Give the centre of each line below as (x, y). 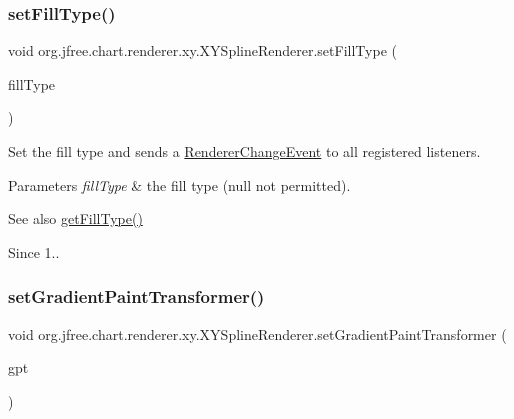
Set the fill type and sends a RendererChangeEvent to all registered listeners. (244, 151)
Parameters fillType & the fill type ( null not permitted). (179, 184)
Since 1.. (34, 251)
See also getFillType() (75, 218)
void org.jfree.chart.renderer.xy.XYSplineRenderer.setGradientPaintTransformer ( (257, 333)
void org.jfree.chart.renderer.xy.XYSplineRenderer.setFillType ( (202, 50)
